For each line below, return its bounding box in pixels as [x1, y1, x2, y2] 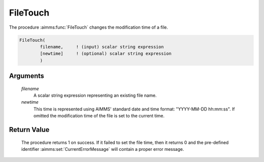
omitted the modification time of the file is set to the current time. [33, 113, 165, 119]
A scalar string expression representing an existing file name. [33, 92, 157, 98]
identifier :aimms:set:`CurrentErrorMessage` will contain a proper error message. [21, 146, 184, 152]
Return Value [9, 126, 50, 134]
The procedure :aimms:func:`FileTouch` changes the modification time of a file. [9, 24, 168, 30]
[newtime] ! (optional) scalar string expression [40, 51, 172, 56]
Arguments [9, 72, 44, 80]
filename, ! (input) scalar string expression [40, 44, 164, 50]
